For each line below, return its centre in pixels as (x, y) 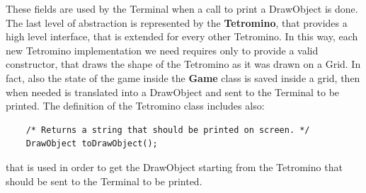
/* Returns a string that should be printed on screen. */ (168, 130)
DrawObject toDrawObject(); (92, 144)
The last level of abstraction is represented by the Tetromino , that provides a (177, 22)
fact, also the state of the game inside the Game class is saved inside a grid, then (183, 77)
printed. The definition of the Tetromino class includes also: (135, 106)
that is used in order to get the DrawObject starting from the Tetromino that (174, 166)
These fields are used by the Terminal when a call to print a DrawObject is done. (182, 8)
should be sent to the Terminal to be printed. (104, 181)
